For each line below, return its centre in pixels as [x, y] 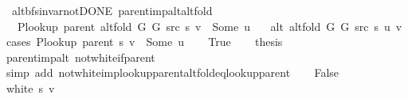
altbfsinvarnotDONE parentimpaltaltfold [112, 10]
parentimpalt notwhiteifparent [80, 57]
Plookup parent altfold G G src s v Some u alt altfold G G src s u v [210, 26]
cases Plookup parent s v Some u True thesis [144, 42]
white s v [30, 88]
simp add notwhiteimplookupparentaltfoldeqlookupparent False [173, 72]
